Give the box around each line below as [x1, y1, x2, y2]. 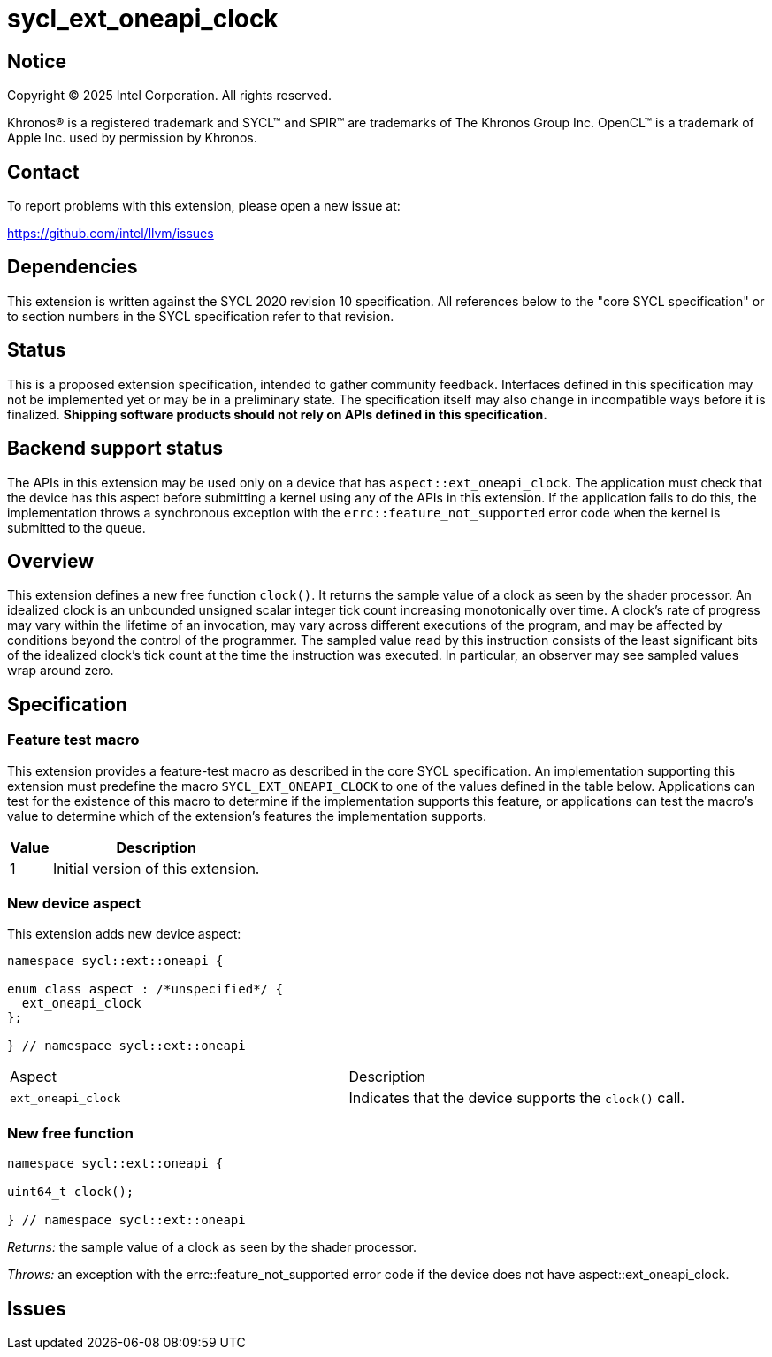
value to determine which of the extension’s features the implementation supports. [7, 808, 486, 824]
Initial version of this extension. [53, 859, 260, 878]
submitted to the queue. [7, 519, 146, 535]
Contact [7, 160, 80, 183]
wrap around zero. [7, 663, 114, 678]
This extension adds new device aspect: [7, 926, 241, 942]
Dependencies [7, 256, 138, 279]
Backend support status [7, 437, 224, 460]
